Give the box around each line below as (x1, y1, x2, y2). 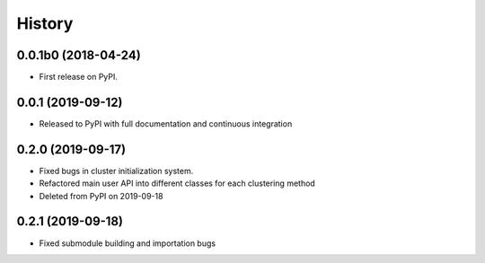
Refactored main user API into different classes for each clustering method (39, 178, 316, 188)
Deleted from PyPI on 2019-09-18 (39, 190, 163, 201)
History (16, 13, 74, 33)
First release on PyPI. (39, 72, 119, 83)
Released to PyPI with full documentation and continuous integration (39, 118, 293, 129)
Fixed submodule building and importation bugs (39, 238, 216, 249)
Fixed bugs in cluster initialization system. (39, 165, 194, 176)
